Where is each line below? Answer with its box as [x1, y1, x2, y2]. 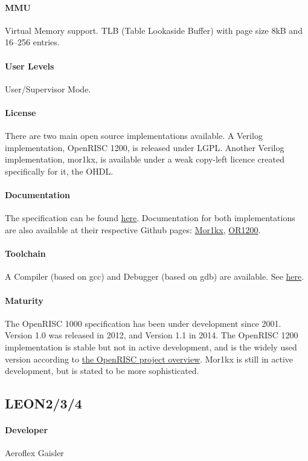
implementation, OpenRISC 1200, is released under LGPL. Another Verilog [5, 141, 284, 153]
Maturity [5, 294, 43, 306]
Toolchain [5, 247, 46, 260]
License [5, 106, 36, 118]
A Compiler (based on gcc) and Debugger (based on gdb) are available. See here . [5, 270, 304, 283]
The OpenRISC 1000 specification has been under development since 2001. [5, 317, 281, 329]
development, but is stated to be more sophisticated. [5, 364, 199, 377]
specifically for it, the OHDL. [5, 164, 114, 177]
